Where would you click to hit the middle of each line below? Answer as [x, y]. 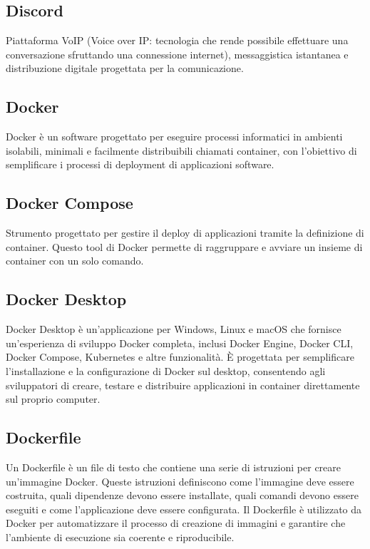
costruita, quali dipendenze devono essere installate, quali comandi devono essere [182, 495]
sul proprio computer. [53, 399]
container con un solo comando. [75, 261]
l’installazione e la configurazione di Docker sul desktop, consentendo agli [166, 370]
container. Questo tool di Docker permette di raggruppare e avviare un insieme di [184, 246]
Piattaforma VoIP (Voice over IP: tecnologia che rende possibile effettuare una [177, 40]
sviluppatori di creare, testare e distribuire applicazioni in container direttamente [183, 385]
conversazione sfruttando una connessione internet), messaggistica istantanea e [177, 54]
